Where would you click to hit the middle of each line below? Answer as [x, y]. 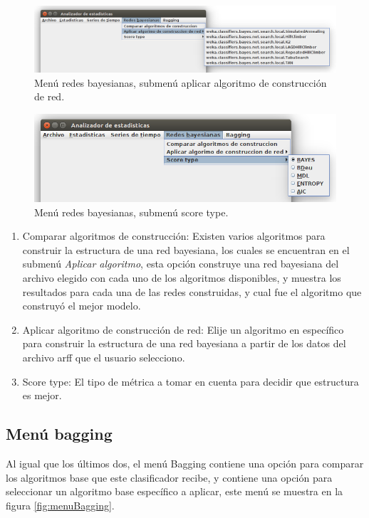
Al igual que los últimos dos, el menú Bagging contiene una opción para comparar [185, 463]
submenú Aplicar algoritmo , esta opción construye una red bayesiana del [181, 264]
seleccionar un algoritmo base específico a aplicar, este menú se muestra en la [175, 491]
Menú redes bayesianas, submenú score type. [131, 212]
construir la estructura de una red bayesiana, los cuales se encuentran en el [186, 249]
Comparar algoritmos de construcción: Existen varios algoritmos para [174, 236]
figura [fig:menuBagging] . [60, 505]
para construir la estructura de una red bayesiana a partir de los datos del [184, 343]
